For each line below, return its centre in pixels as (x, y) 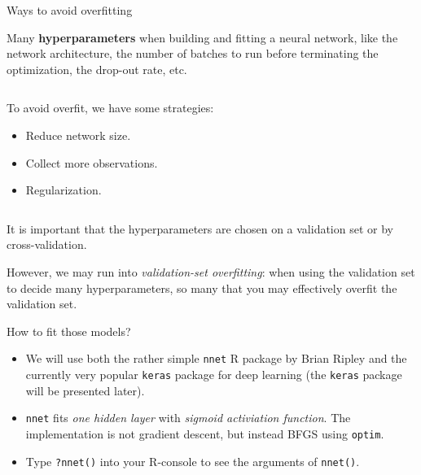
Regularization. (64, 190)
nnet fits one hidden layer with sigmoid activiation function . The (188, 418)
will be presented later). (85, 390)
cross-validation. (47, 244)
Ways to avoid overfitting (70, 10)
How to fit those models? (69, 331)
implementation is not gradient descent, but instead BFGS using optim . (205, 433)
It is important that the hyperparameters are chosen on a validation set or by (200, 228)
